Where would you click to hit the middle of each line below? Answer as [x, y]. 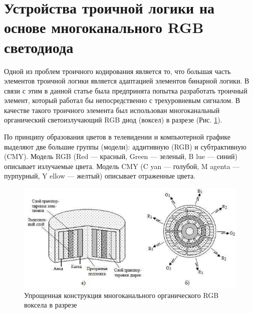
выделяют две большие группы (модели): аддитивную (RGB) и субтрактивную [125, 146]
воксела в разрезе [51, 305]
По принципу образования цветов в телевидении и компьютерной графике [117, 137]
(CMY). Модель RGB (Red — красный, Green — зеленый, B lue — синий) [121, 156]
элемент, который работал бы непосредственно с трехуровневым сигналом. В [122, 100]
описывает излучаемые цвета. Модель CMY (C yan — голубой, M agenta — [122, 166]
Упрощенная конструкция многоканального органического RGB [121, 295]
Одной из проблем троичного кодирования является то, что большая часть [117, 71]
